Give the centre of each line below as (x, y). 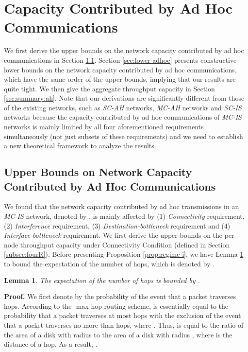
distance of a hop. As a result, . (51, 344)
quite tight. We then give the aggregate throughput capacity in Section (109, 88)
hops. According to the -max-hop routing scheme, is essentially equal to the (116, 306)
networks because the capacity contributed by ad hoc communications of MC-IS (123, 117)
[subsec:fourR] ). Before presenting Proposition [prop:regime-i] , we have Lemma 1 (124, 254)
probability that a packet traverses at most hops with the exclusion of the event (123, 315)
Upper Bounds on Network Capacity (98, 172)
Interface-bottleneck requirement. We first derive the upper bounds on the (113, 235)
